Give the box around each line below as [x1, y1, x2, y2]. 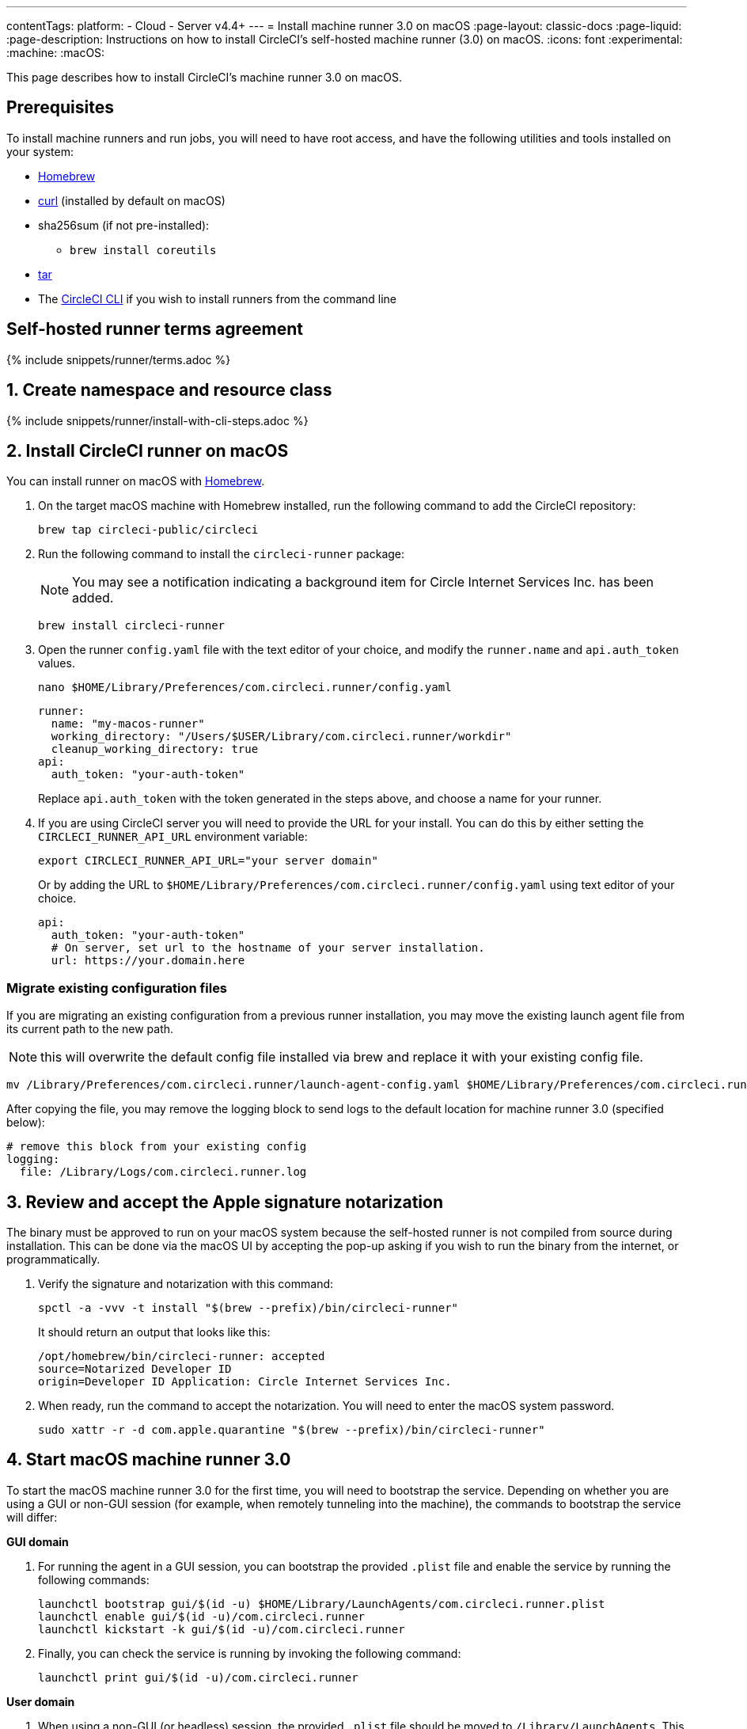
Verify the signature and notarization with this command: [38, 1276, 334, 1290]
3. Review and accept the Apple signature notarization [6, 1191, 443, 1212]
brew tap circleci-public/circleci [38, 523, 259, 537]
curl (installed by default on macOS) [38, 193, 226, 207]
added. [72, 590, 114, 606]
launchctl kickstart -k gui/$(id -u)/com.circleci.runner [38, 1622, 405, 1636]
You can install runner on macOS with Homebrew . [6, 474, 265, 488]
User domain [6, 1694, 75, 1708]
